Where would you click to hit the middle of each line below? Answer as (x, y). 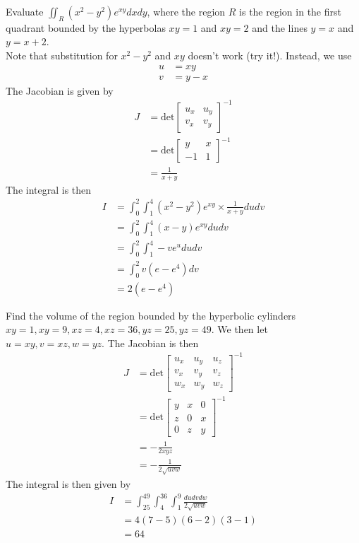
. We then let (239, 329)
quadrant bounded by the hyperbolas (86, 27)
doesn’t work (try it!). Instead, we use (270, 55)
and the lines (280, 27)
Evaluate (25, 11)
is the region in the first (290, 11)
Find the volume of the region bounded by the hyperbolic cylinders (151, 315)
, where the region (186, 11)
